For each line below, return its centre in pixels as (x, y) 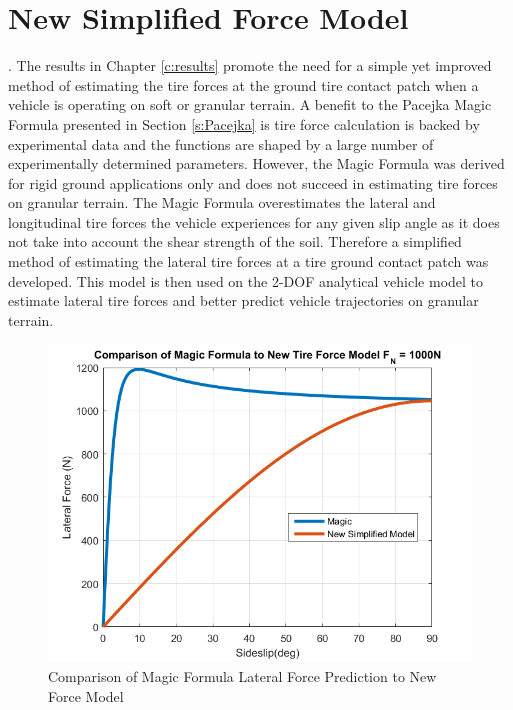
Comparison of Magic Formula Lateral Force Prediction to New (242, 676)
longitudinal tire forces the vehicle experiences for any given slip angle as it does (254, 221)
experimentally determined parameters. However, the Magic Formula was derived (256, 163)
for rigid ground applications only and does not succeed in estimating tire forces (253, 182)
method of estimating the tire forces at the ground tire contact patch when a (243, 84)
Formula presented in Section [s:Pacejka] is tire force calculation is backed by (244, 123)
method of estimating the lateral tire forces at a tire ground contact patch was (248, 261)
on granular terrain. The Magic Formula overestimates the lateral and (222, 202)
